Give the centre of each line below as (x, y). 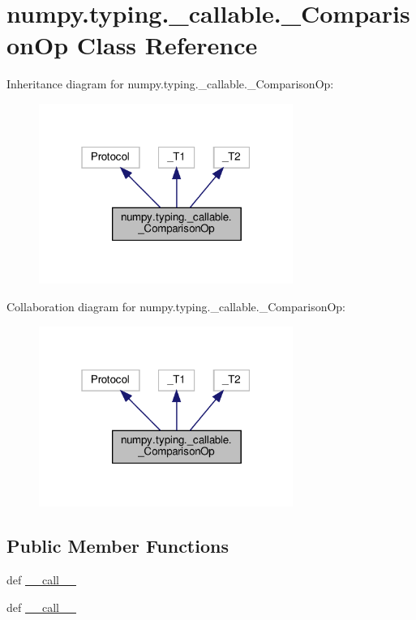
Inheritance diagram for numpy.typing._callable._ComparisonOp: (170, 84)
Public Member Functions (118, 546)
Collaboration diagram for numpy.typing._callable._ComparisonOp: (176, 307)
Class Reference (167, 45)
